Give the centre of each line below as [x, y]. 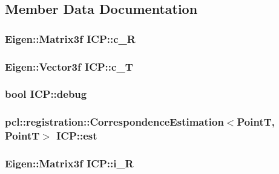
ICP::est [77, 136]
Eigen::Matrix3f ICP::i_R [69, 163]
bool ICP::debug [46, 94]
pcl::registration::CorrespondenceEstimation [114, 122]
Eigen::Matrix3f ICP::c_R [70, 38]
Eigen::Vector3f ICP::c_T [69, 66]
